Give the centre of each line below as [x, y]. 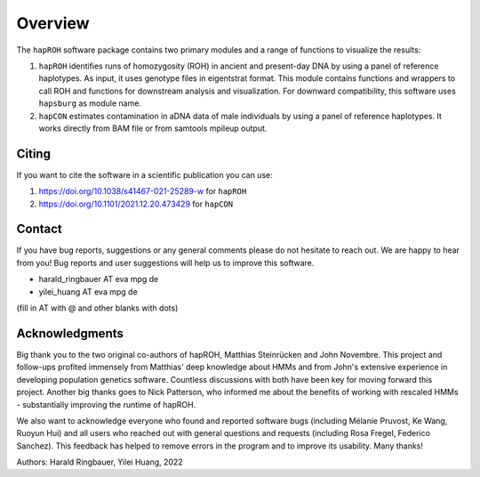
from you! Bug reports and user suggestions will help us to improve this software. [165, 263]
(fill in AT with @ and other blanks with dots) [97, 308]
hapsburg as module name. [90, 103]
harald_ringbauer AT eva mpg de [99, 279]
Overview [53, 23]
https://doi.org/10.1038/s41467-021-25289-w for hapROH [143, 191]
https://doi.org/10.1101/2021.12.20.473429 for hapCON [136, 204]
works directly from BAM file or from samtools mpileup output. [153, 128]
